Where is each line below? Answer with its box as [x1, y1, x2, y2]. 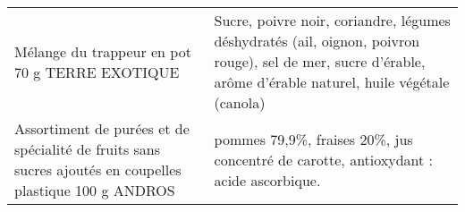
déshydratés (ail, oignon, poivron [214, 30, 420, 51]
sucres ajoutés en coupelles [14, 159, 182, 180]
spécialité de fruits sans [14, 139, 161, 159]
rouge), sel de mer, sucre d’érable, [214, 51, 426, 72]
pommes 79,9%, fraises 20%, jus [214, 128, 413, 149]
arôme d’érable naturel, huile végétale [214, 72, 450, 92]
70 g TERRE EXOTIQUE [14, 61, 180, 82]
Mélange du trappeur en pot [14, 40, 191, 62]
